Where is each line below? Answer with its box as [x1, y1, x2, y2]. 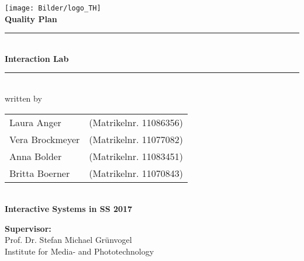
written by [5, 92, 42, 105]
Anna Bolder [9, 149, 62, 163]
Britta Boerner [9, 166, 70, 180]
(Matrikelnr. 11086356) [89, 115, 183, 129]
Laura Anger [9, 115, 61, 129]
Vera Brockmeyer [9, 132, 80, 146]
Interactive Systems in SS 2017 [5, 203, 133, 215]
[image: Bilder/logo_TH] [5, 4, 101, 12]
